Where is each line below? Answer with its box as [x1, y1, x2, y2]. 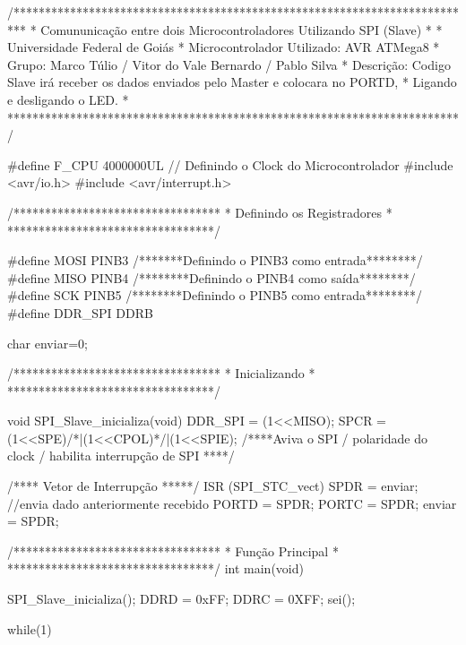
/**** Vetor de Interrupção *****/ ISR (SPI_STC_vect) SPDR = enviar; [7, 477, 419, 495]
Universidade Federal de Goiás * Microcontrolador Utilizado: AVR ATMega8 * [7, 38, 440, 56]
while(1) [7, 619, 52, 638]
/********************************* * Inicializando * [7, 364, 315, 383]
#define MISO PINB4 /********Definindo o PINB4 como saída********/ [7, 268, 416, 287]
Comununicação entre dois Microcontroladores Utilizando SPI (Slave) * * [40, 20, 443, 39]
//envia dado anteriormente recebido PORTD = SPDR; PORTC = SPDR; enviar [7, 494, 457, 512]
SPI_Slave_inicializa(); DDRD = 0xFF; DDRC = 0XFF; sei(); [7, 589, 356, 608]
